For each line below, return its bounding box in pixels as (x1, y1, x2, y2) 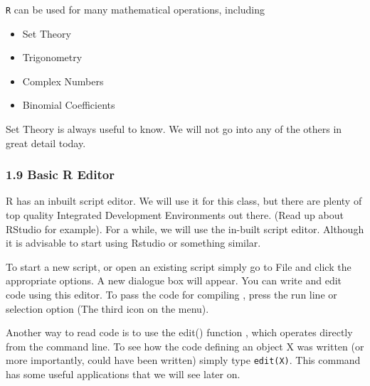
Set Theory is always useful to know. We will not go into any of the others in (6, 122, 342, 136)
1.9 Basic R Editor (6, 166, 115, 183)
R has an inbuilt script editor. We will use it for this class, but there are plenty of (6, 193, 362, 208)
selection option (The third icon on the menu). (6, 301, 209, 316)
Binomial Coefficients (22, 97, 115, 112)
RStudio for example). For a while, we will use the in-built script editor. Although (6, 221, 364, 236)
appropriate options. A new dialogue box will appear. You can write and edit (6, 273, 342, 288)
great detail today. (6, 135, 86, 150)
